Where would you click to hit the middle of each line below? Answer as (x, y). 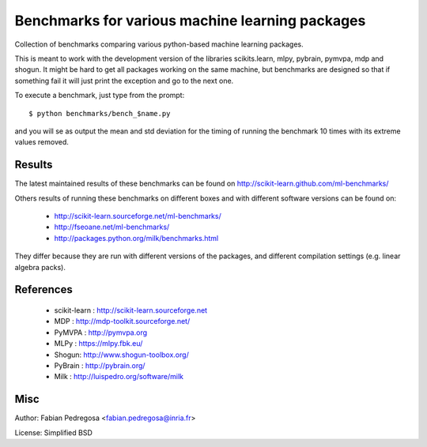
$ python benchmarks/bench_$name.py (100, 113)
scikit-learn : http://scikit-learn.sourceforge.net (131, 310)
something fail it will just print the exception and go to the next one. (124, 81)
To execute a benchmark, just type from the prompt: (100, 96)
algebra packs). (40, 267)
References (43, 289)
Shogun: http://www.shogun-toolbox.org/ (121, 355)
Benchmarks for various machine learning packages (190, 21)
